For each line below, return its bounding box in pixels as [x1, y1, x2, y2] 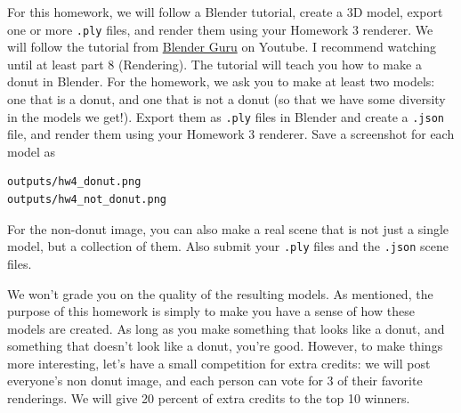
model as [7, 142, 56, 160]
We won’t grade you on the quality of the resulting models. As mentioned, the [7, 284, 433, 303]
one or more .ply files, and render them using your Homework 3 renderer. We [7, 20, 433, 38]
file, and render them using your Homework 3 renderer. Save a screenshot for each [7, 125, 455, 143]
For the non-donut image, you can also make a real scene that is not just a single [7, 219, 449, 238]
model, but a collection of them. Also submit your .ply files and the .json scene [7, 237, 449, 255]
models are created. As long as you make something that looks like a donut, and [7, 319, 445, 337]
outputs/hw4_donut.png [7, 175, 142, 189]
